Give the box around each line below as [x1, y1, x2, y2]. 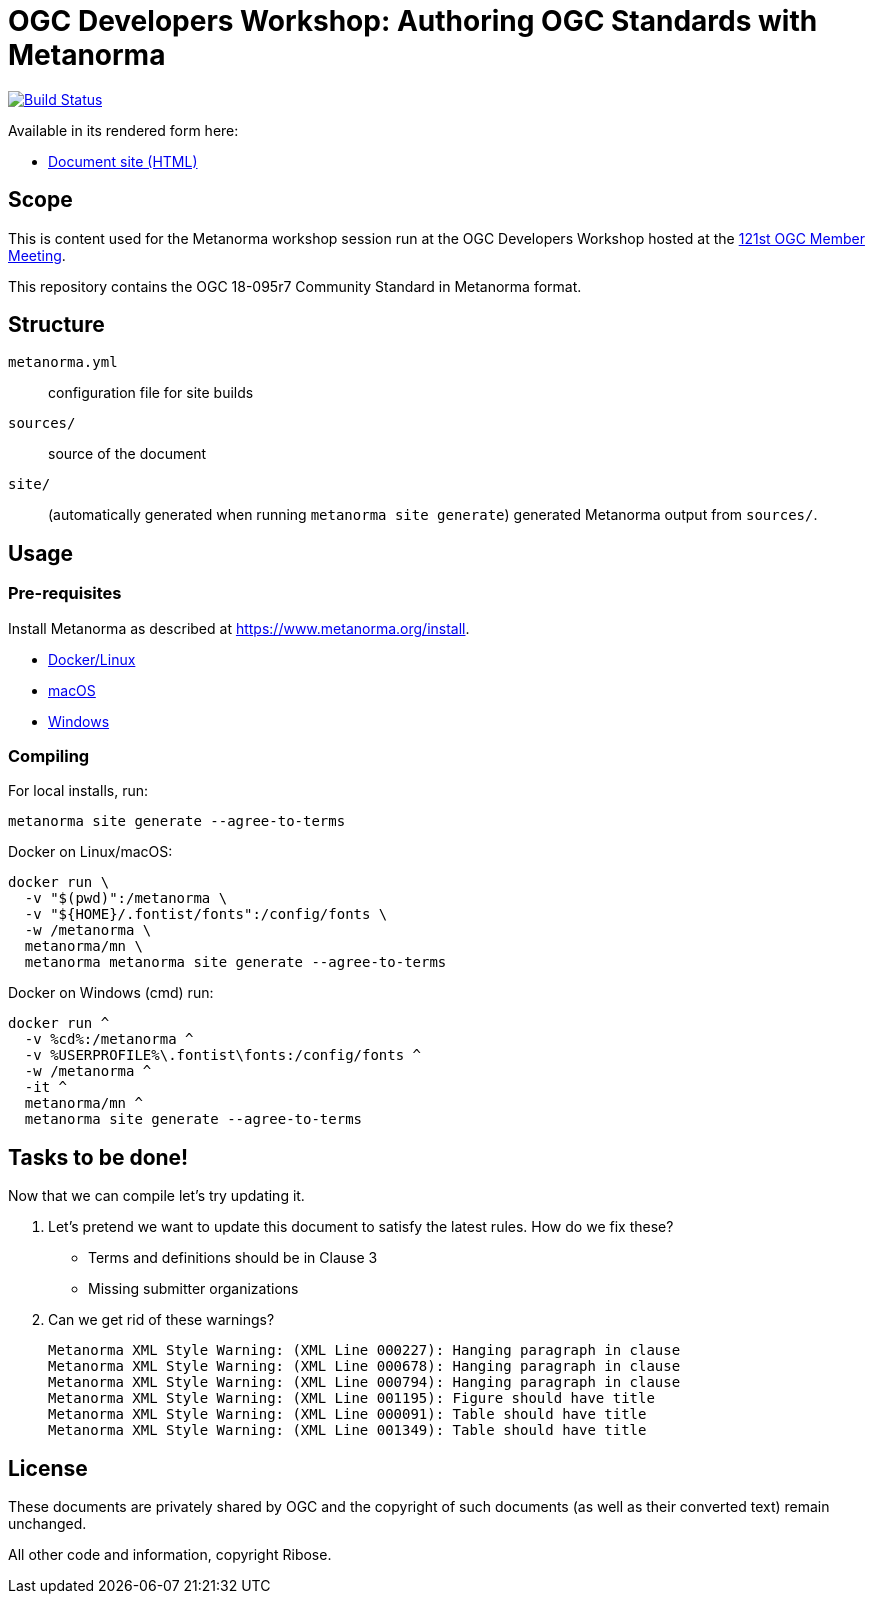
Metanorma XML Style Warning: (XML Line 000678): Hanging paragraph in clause [48, 1358, 681, 1375]
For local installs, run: [8, 782, 148, 800]
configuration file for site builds [48, 384, 254, 402]
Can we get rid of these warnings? [48, 1311, 275, 1329]
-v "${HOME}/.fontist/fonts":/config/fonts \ [24, 906, 388, 923]
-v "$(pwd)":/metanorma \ [24, 890, 228, 907]
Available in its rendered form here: [8, 121, 239, 139]
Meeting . [8, 246, 66, 264]
